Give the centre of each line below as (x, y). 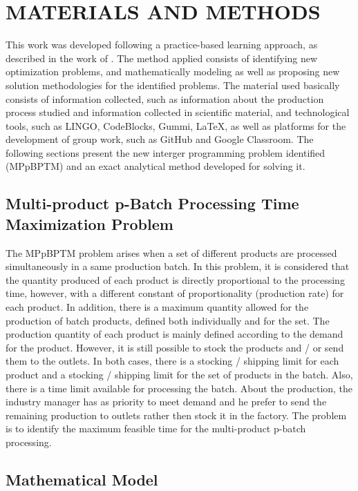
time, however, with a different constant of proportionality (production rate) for (175, 293)
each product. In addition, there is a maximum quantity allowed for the (157, 307)
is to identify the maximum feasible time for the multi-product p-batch (156, 429)
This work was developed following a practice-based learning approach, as (162, 45)
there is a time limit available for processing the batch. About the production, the (179, 388)
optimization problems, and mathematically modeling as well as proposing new (173, 71)
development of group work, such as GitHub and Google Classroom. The (160, 139)
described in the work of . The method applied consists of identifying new (162, 58)
